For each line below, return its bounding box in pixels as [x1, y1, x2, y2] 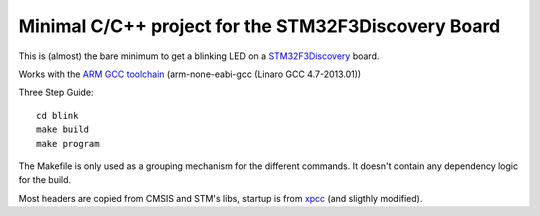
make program [36, 138, 100, 149]
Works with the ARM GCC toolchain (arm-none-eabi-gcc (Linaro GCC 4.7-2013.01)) [18, 68, 362, 80]
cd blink [36, 110, 79, 121]
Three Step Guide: [18, 86, 94, 99]
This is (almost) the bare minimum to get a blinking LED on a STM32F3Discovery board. [18, 50, 380, 62]
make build [36, 124, 90, 135]
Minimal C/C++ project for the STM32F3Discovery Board [18, 15, 501, 37]
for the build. [18, 174, 72, 186]
